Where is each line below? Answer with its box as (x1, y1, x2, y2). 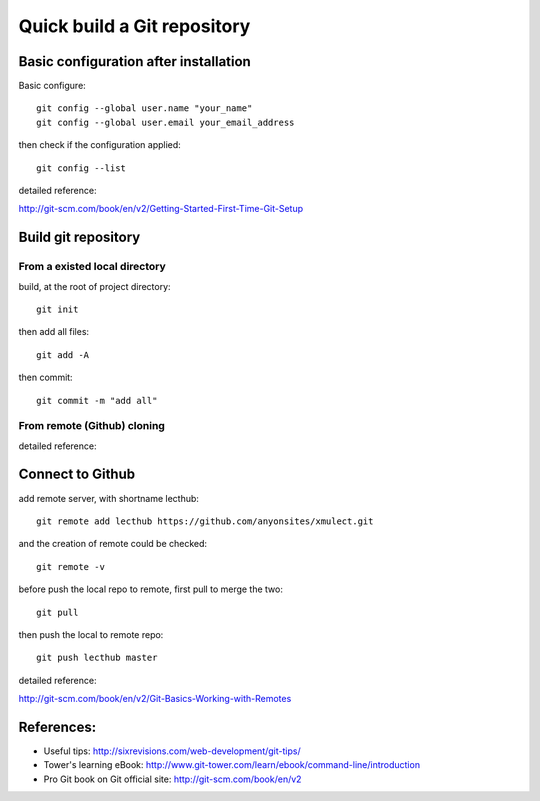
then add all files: (18, 326, 90, 338)
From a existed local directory (18, 260, 167, 274)
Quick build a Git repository (18, 15, 251, 37)
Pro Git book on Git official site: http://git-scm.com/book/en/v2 (43, 773, 302, 785)
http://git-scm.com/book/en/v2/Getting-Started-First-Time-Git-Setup (18, 203, 304, 215)
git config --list (36, 162, 127, 174)
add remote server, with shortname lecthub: (18, 492, 200, 504)
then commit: (18, 371, 74, 384)
